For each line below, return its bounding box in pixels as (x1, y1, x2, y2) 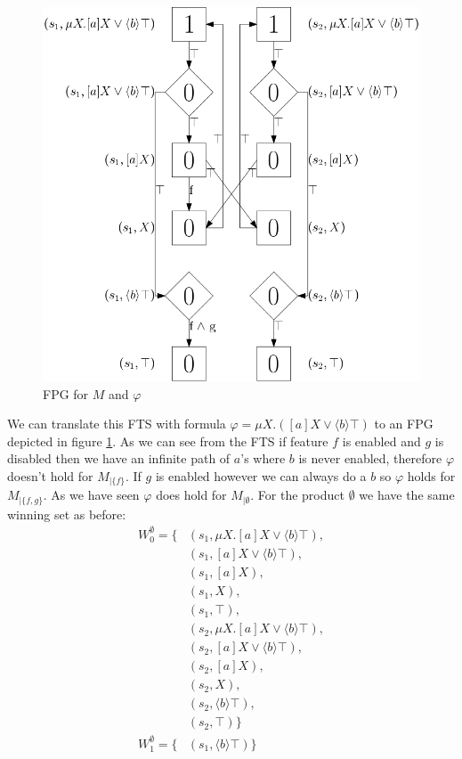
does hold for (156, 486, 227, 504)
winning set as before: (7, 504, 126, 523)
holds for (407, 466, 456, 485)
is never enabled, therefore (298, 449, 442, 468)
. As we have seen (43, 486, 140, 504)
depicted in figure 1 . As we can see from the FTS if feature (7, 431, 328, 450)
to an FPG (374, 414, 434, 433)
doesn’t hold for (7, 466, 93, 485)
